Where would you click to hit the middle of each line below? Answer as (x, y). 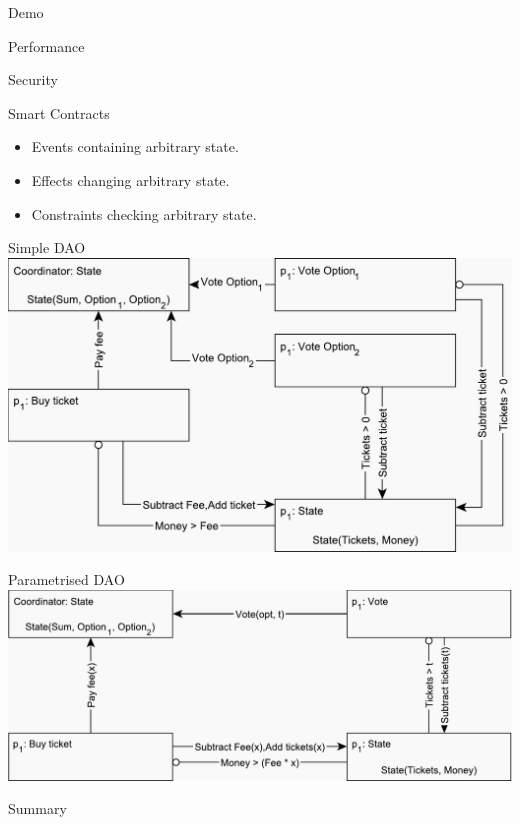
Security (33, 79)
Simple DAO (47, 247)
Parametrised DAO (66, 579)
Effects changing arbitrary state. (130, 179)
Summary (37, 808)
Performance (46, 45)
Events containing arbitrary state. (135, 146)
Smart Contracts (59, 112)
